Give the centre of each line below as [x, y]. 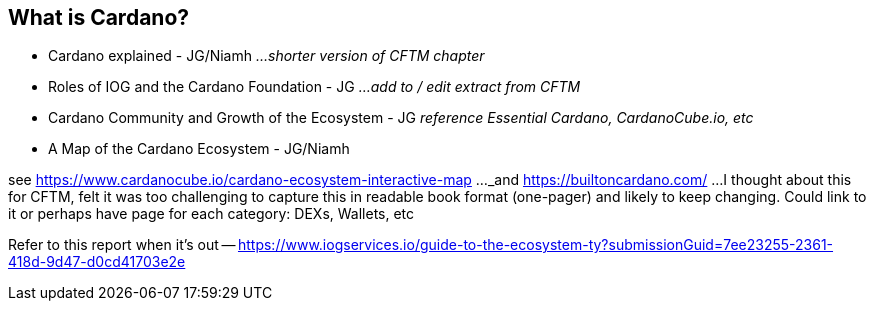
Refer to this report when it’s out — [122, 245]
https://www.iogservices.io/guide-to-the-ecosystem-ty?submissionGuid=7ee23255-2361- [535, 245]
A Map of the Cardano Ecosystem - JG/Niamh [199, 149]
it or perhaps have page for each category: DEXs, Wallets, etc [211, 214]
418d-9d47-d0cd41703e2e [97, 262]
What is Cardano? [99, 17]
